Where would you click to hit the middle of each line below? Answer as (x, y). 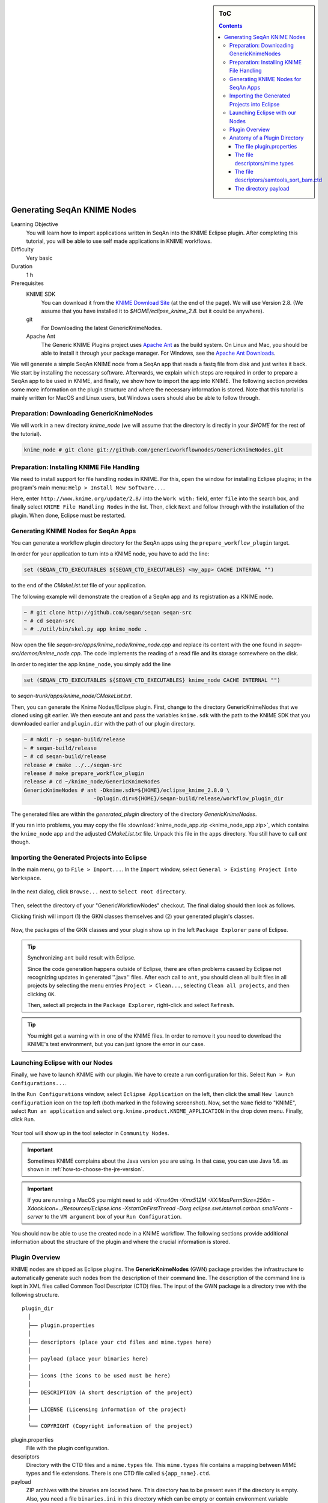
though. (21, 842)
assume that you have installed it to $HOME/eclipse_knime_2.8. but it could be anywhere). (153, 311)
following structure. (35, 1294)
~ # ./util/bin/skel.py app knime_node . (86, 629)
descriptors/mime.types (264, 163)
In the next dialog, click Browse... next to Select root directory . (99, 892)
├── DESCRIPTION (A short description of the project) (111, 1392)
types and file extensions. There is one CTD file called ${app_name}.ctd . (118, 1474)
